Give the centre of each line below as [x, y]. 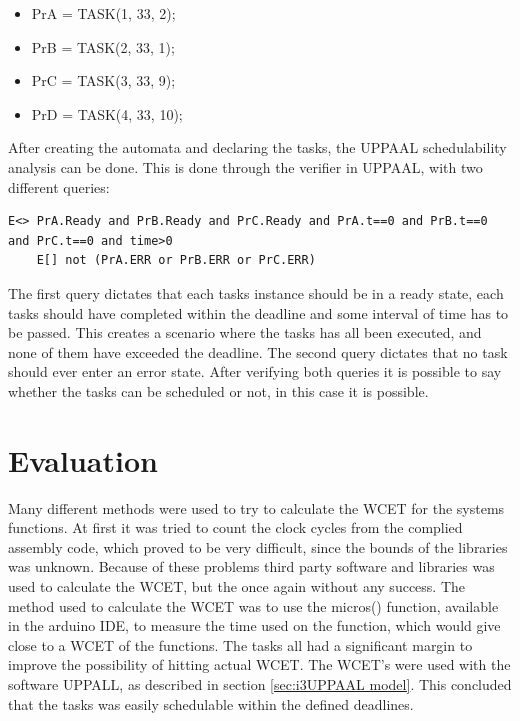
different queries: [59, 186]
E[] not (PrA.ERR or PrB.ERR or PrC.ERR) [176, 260]
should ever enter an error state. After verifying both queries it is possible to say [255, 371]
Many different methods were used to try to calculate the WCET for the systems [256, 507]
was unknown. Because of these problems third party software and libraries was [251, 566]
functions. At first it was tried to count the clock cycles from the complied [235, 527]
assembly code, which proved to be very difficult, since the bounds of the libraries [258, 546]
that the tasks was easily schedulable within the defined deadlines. [211, 703]
